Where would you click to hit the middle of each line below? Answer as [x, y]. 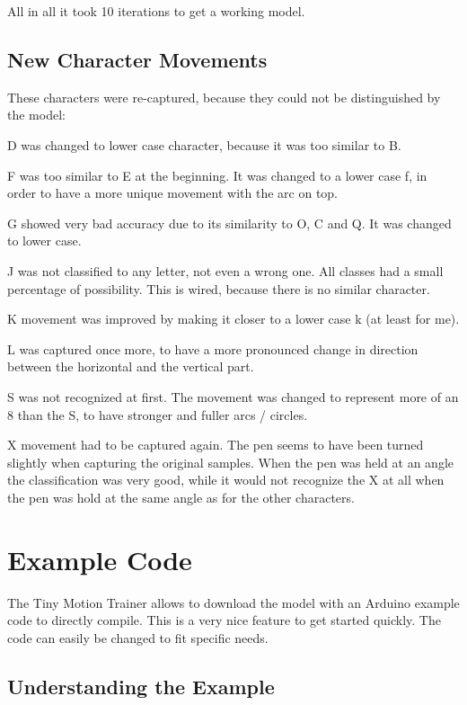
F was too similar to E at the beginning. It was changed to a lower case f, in [217, 175]
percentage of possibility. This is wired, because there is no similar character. [219, 288]
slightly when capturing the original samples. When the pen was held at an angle [231, 462]
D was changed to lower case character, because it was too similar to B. [204, 144]
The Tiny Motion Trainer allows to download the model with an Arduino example [233, 602]
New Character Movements [137, 59]
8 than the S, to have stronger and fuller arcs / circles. [158, 414]
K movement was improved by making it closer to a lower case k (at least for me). [233, 319]
